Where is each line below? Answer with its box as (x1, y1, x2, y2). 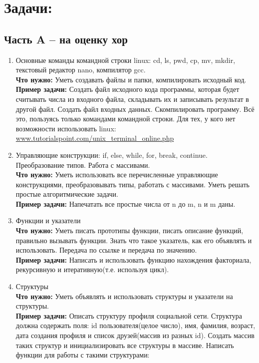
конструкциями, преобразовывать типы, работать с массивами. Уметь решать (15, 179, 250, 189)
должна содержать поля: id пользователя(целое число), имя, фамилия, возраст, (15, 320, 256, 331)
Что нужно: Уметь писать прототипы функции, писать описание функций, (15, 225, 244, 236)
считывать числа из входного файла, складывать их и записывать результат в (15, 93, 249, 104)
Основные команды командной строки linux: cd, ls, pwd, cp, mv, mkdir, (15, 54, 236, 65)
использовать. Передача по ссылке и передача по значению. (15, 245, 197, 255)
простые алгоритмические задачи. (15, 189, 118, 199)
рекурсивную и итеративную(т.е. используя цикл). (15, 264, 169, 275)
